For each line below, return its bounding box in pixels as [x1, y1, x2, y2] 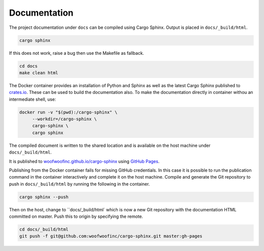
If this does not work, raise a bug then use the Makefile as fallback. [9, 50, 144, 56]
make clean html [19, 70, 59, 75]
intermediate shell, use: [9, 96, 56, 102]
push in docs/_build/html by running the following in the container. [9, 181, 150, 187]
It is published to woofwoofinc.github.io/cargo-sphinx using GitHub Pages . [9, 158, 160, 164]
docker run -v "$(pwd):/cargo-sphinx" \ [19, 109, 117, 115]
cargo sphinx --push [19, 194, 68, 200]
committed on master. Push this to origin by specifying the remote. [9, 213, 143, 220]
